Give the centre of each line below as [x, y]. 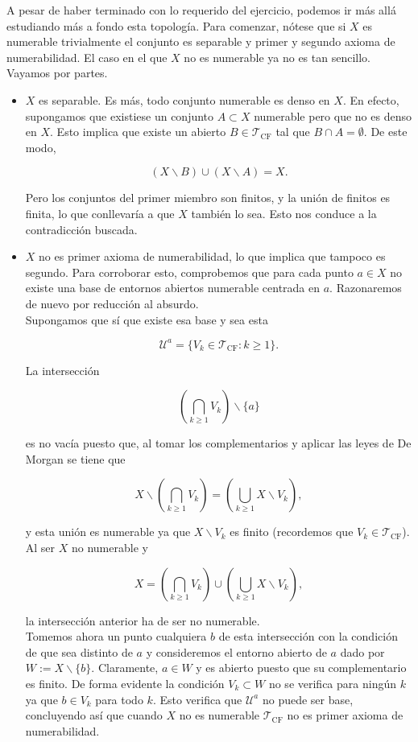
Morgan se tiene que [75, 458]
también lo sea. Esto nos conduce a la [284, 213]
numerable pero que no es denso [333, 115]
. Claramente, [125, 668]
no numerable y [110, 547]
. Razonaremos [366, 288]
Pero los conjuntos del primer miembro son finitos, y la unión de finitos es [208, 198]
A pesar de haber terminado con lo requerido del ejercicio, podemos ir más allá [201, 10]
